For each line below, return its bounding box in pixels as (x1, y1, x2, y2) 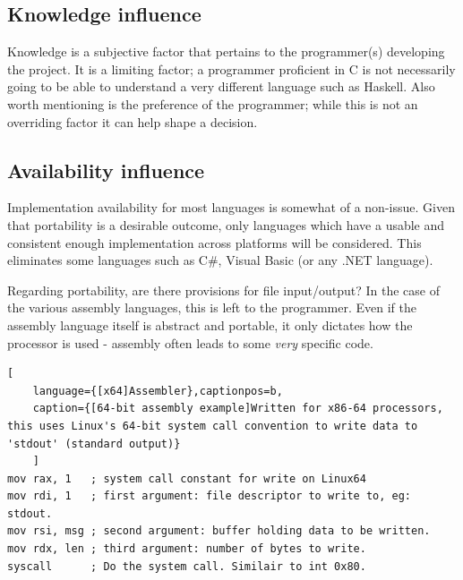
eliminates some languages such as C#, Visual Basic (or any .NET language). (7, 251, 433, 269)
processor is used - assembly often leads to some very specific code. (7, 333, 373, 352)
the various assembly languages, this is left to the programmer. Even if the (7, 298, 416, 317)
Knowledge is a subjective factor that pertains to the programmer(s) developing (7, 42, 445, 61)
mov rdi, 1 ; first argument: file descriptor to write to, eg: (7, 490, 412, 503)
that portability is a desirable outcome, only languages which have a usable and (7, 215, 445, 234)
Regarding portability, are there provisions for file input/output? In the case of (7, 280, 440, 299)
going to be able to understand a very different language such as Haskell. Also (7, 77, 435, 96)
